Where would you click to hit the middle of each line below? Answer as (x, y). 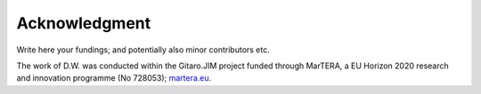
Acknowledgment (84, 23)
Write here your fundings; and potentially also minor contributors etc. (143, 50)
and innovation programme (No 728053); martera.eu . (114, 78)
